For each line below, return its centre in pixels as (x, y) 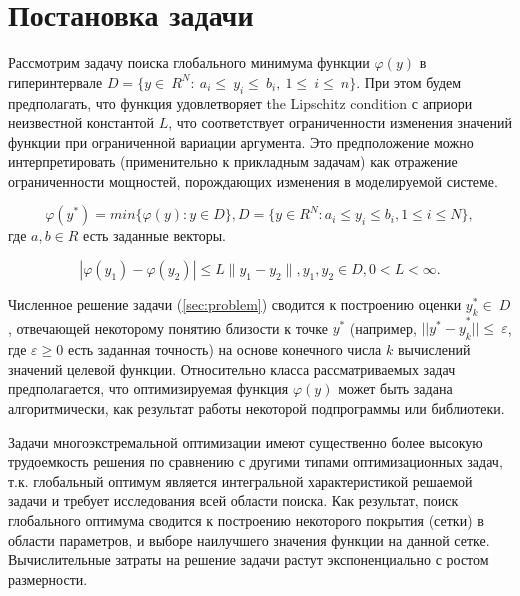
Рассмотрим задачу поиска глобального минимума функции (189, 62)
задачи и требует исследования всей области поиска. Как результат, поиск (233, 500)
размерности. (48, 578)
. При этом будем (409, 81)
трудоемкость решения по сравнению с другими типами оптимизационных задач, (255, 461)
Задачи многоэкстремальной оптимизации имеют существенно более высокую (245, 441)
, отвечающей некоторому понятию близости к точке (168, 327)
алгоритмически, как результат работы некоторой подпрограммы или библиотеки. (256, 408)
